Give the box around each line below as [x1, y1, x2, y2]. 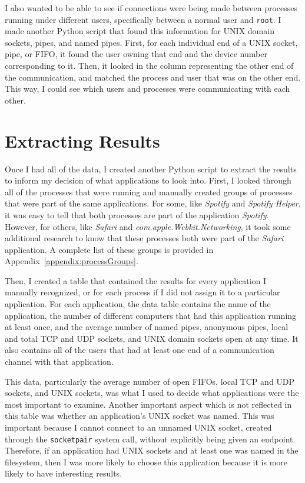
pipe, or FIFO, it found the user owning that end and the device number [5, 48, 267, 60]
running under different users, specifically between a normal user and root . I [5, 13, 281, 25]
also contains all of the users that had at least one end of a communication [5, 344, 274, 356]
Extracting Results [5, 128, 160, 152]
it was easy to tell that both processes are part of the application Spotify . [5, 208, 269, 221]
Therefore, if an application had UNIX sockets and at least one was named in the [5, 444, 299, 457]
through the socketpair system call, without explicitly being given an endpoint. [5, 432, 296, 445]
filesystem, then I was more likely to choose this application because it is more [5, 455, 288, 468]
